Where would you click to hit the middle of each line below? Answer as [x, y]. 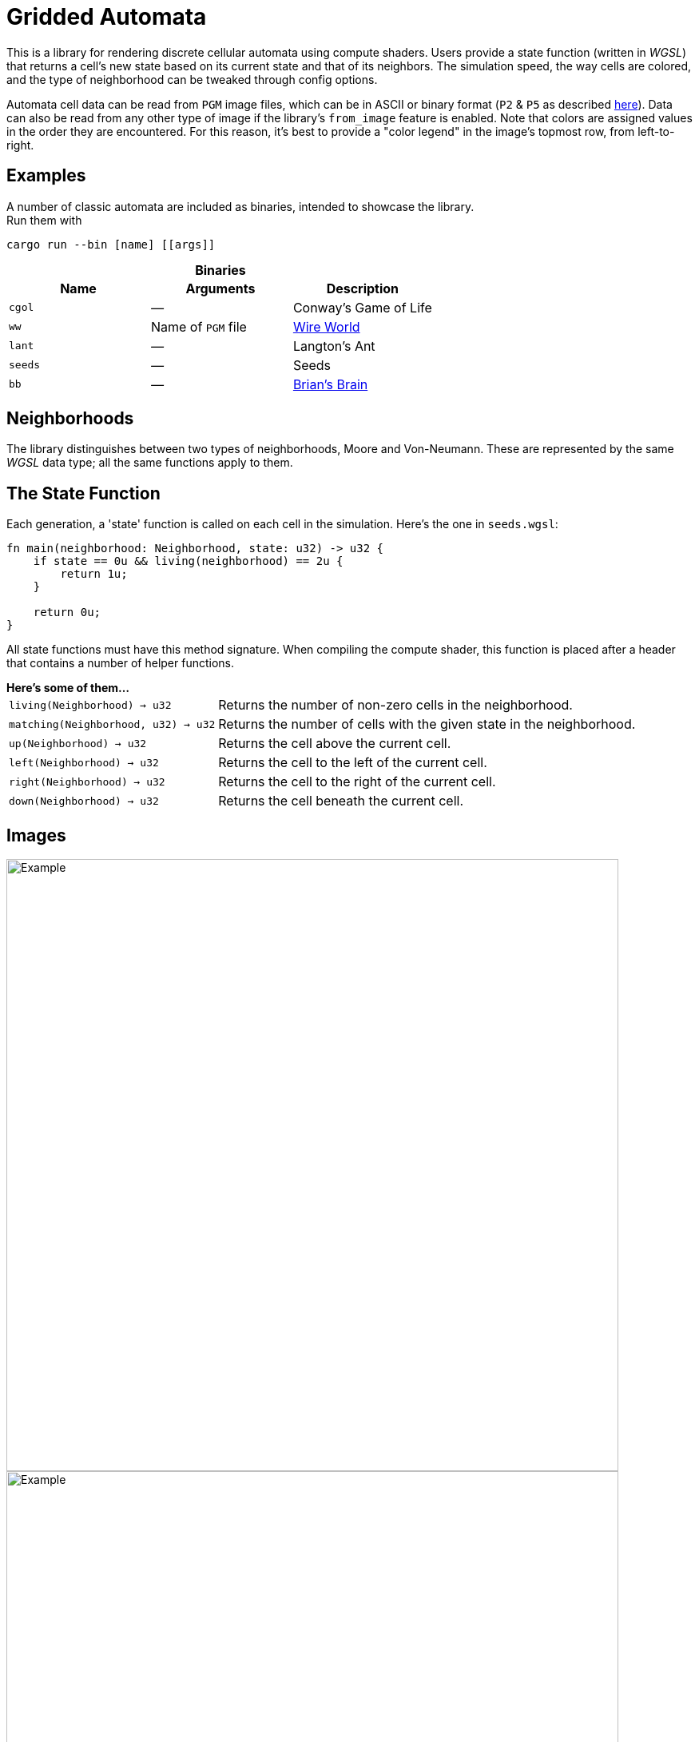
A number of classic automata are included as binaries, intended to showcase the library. [240, 206]
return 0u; [67, 612]
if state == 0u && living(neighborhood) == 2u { [188, 561]
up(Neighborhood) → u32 [78, 743]
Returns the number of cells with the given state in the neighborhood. [427, 724]
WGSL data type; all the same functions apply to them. [150, 463]
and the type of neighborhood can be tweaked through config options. [192, 79]
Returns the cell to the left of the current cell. [353, 763]
